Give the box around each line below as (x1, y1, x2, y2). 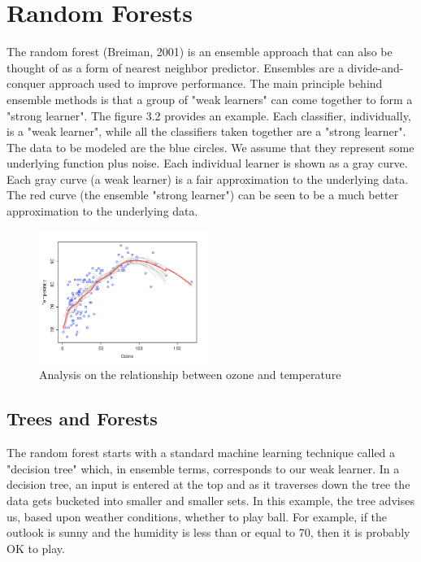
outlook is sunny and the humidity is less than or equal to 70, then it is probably (7, 524, 410, 541)
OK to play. (7, 539, 65, 556)
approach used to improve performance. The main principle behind (49, 75, 383, 92)
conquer (7, 75, 46, 92)
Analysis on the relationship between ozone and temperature (39, 366, 341, 383)
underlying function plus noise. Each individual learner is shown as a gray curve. (7, 155, 408, 172)
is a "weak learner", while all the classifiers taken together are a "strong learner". (7, 123, 406, 140)
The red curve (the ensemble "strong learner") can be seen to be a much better (7, 186, 399, 203)
